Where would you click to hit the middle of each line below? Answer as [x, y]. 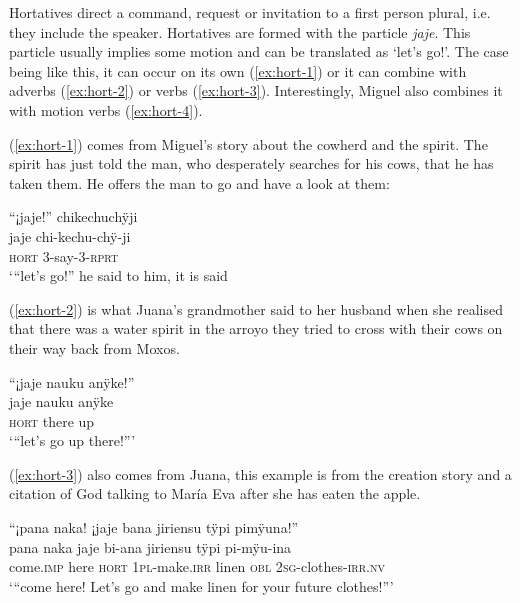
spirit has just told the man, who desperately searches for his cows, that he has [251, 163]
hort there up [52, 420]
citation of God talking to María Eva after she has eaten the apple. [215, 493]
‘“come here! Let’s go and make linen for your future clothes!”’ [201, 585]
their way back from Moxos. [94, 347]
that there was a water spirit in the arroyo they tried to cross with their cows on [256, 328]
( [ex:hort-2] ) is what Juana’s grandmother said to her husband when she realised [256, 308]
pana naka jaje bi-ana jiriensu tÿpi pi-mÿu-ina [150, 546]
